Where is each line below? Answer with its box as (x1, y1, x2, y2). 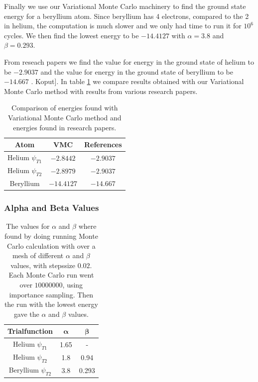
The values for (6, 221, 50, 231)
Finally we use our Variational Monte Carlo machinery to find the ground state (4, 1, 246, 11)
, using (62, 279, 83, 289)
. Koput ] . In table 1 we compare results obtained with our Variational (31, 76, 244, 87)
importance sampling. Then (9, 289, 94, 299)
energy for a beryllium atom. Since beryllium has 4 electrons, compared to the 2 (4, 10, 249, 21)
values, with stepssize (10, 260, 76, 270)
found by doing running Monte (4, 230, 98, 241)
